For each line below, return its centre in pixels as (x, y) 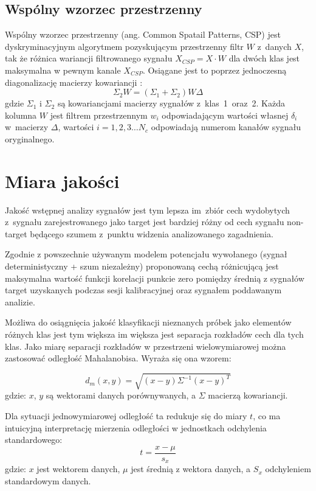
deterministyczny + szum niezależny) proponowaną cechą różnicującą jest (142, 266)
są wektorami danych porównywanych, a (121, 395)
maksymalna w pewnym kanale (63, 70)
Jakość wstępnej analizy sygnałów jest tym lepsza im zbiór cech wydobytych (147, 210)
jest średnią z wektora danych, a (191, 469)
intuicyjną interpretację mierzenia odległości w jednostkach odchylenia (136, 427)
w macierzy (27, 127)
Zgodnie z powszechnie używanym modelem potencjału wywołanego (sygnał (146, 254)
